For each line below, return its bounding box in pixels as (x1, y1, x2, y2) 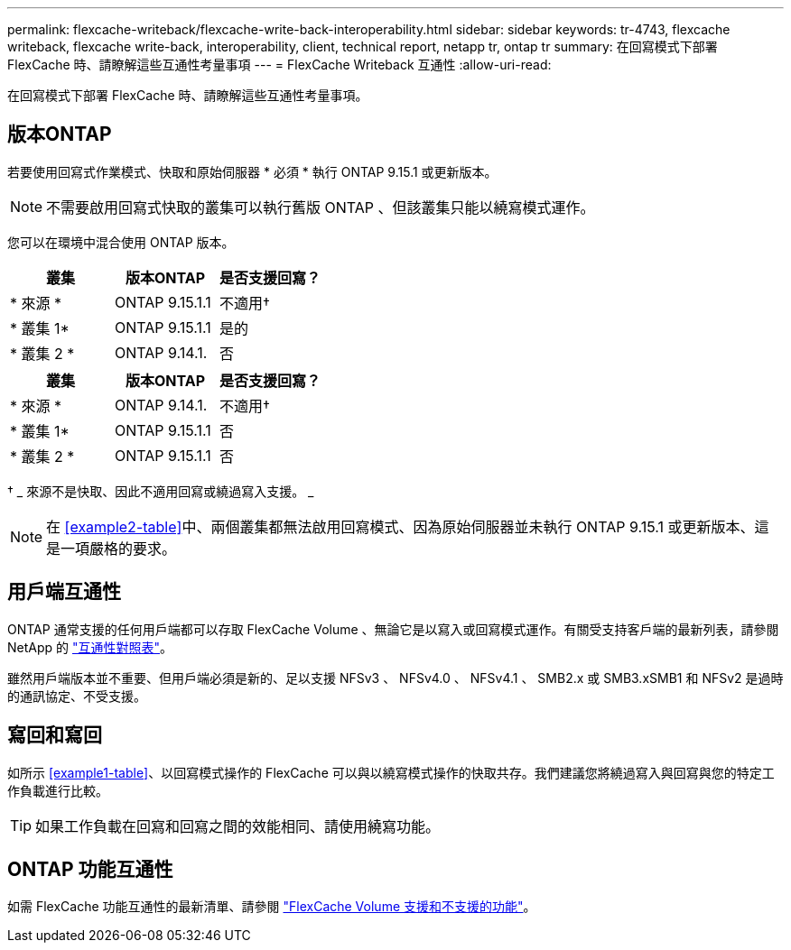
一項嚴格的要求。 (60, 539, 177, 558)
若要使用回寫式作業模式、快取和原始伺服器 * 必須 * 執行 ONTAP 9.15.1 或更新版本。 (7, 163, 498, 180)
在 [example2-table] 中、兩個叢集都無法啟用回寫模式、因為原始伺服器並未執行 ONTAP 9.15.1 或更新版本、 (46, 517, 755, 536)
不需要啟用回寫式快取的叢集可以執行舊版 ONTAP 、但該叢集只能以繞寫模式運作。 (46, 198, 595, 217)
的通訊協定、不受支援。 (7, 687, 146, 704)
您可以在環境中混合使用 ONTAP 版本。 (7, 234, 235, 250)
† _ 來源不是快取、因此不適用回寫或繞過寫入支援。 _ (7, 483, 314, 499)
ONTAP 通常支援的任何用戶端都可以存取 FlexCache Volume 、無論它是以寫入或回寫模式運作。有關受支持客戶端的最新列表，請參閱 (7, 621, 779, 637)
